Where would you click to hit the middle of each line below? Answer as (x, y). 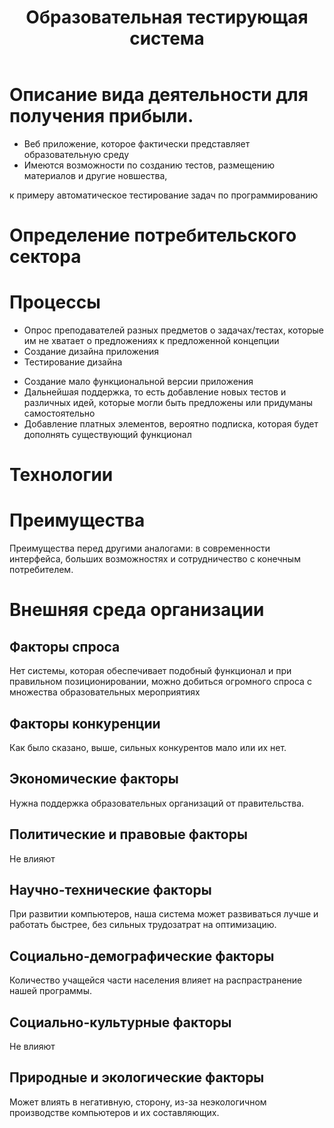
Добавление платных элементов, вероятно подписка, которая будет (171, 424)
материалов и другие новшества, (95, 175)
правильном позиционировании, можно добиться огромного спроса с (160, 682)
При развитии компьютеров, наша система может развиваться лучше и (164, 914)
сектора (45, 257)
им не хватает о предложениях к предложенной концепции (151, 341)
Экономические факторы (94, 779)
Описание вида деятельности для (159, 95)
